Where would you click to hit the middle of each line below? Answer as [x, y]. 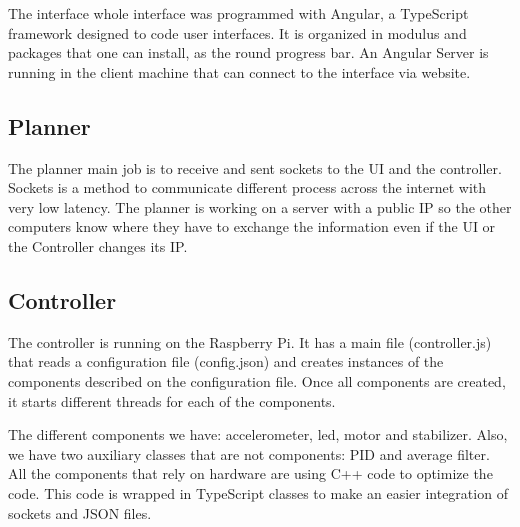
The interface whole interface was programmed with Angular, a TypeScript [238, 13]
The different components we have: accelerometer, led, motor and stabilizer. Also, [258, 434]
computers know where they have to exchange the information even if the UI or [252, 226]
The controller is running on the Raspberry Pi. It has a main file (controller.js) [250, 341]
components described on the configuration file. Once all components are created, [257, 380]
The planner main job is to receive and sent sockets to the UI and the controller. [255, 167]
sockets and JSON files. [80, 512]
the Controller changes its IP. [98, 245]
